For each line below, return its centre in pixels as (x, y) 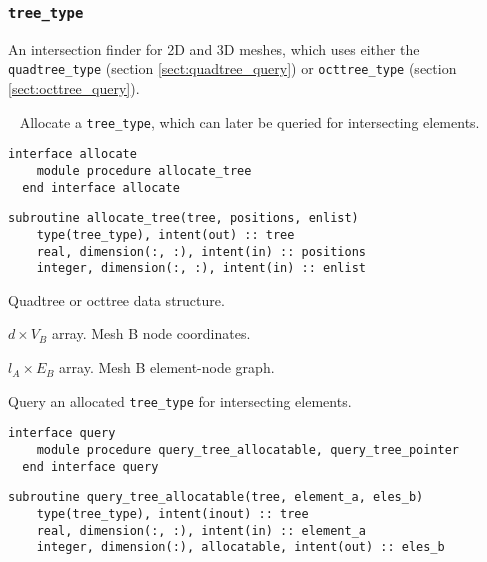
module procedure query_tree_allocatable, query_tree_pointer (248, 449)
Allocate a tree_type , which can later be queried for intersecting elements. (249, 121)
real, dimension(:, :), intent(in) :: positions (201, 251)
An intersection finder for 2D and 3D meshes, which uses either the (214, 48)
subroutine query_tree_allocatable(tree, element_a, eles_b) (216, 497)
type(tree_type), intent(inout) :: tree (172, 513)
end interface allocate (101, 187)
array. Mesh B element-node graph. (167, 367)
